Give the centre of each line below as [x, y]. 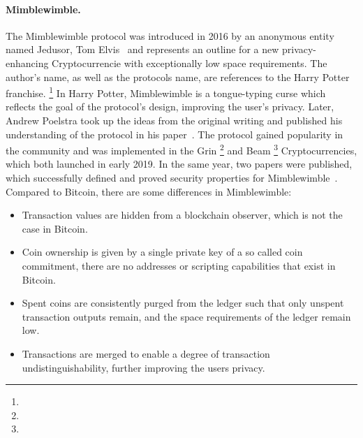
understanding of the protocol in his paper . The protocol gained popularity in [175, 134]
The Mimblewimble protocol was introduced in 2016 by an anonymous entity [170, 35]
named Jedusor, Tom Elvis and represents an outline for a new [142, 49]
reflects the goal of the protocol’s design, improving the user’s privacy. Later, [170, 107]
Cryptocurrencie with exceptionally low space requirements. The [190, 63]
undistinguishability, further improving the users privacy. [143, 367]
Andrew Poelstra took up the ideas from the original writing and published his [174, 121]
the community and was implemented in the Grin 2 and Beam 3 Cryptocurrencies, [181, 149]
